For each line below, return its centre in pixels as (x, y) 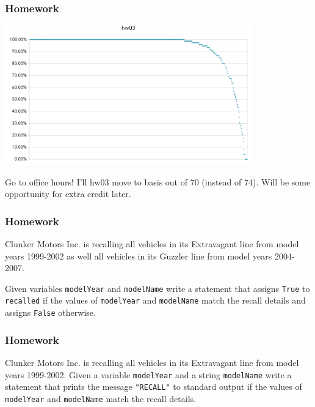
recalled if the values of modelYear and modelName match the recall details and (155, 300)
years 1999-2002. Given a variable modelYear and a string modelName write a (148, 374)
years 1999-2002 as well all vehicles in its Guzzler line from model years (139, 256)
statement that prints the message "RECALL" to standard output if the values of (154, 386)
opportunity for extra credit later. (68, 194)
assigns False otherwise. (50, 312)
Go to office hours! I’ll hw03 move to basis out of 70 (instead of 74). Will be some (158, 181)
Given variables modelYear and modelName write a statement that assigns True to (157, 288)
